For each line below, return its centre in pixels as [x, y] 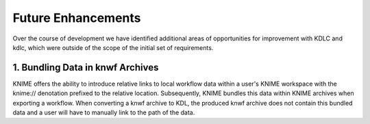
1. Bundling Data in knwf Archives [86, 67]
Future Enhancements [77, 18]
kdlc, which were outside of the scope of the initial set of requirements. [113, 47]
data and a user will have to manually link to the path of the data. [104, 112]
